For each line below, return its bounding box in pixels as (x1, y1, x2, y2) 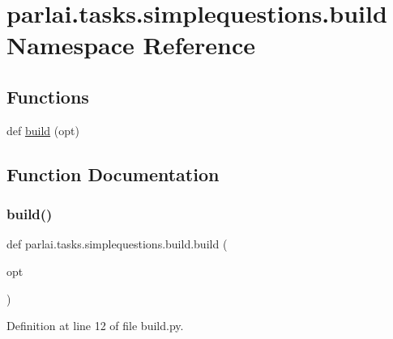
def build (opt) (6, 121, 79, 138)
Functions (6, 83, 89, 108)
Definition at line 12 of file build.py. (6, 317, 184, 334)
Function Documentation (6, 161, 220, 186)
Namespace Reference (6, 28, 255, 61)
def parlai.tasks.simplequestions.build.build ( (6, 235, 228, 252)
